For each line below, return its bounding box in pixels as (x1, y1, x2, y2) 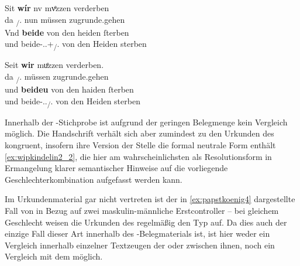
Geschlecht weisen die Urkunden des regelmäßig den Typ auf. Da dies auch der (5, 216, 287, 228)
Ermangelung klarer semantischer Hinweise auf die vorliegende (5, 162, 228, 174)
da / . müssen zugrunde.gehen (5, 70, 109, 84)
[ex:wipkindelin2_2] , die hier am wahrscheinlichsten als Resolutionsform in (5, 150, 272, 162)
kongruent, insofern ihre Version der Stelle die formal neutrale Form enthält (5, 139, 276, 151)
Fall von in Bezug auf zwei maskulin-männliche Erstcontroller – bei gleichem (5, 204, 279, 217)
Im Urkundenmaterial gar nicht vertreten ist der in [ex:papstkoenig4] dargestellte (5, 193, 295, 205)
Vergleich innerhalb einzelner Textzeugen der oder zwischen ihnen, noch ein (5, 238, 275, 251)
